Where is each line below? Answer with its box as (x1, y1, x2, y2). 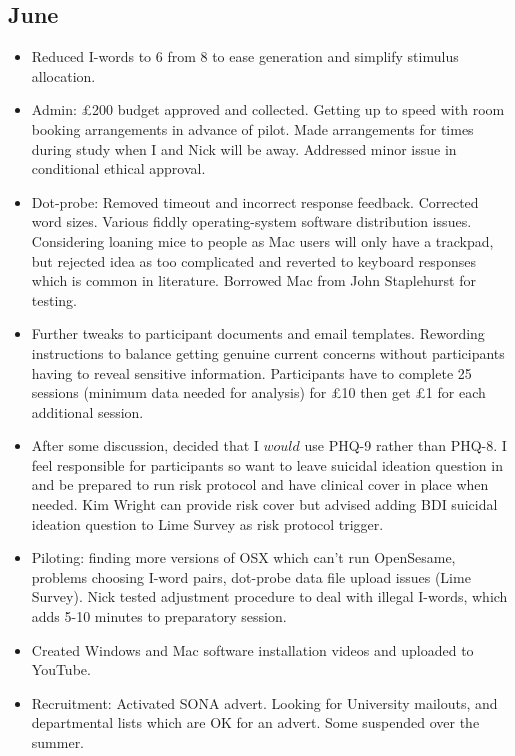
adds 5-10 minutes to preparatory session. (31, 606, 287, 627)
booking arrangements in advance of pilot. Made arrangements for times (31, 118, 474, 139)
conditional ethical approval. (31, 158, 206, 179)
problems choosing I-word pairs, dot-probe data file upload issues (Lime (31, 566, 471, 587)
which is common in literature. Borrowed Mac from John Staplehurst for (31, 270, 476, 291)
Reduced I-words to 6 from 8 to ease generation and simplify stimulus (31, 46, 459, 67)
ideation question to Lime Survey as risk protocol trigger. (31, 513, 384, 534)
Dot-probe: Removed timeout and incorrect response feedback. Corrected (31, 191, 479, 212)
